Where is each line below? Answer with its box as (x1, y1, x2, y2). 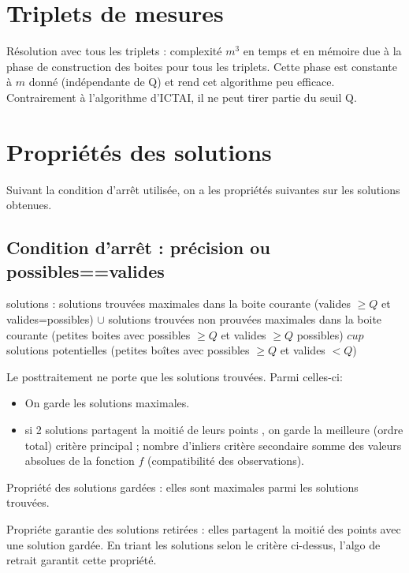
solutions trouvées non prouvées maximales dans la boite (108, 311, 382, 327)
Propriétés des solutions (6, 135, 272, 167)
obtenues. (6, 197, 52, 213)
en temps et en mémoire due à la (243, 43, 402, 59)
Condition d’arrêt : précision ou (6, 235, 270, 260)
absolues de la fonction (24, 452, 135, 469)
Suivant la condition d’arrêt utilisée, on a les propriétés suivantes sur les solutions (6, 181, 400, 197)
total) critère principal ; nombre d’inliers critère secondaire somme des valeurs (24, 436, 402, 453)
